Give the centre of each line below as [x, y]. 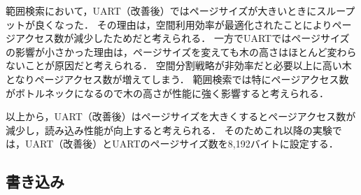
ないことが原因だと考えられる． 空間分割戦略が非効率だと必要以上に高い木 [179, 65]
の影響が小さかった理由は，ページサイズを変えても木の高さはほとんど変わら [181, 51]
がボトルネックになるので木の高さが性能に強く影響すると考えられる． [167, 93]
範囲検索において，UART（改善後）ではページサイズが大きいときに [161, 10]
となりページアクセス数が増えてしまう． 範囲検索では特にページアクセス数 [177, 79]
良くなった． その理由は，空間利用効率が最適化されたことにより [183, 24]
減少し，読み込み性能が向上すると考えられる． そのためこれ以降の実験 [169, 130]
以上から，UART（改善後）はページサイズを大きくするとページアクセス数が [181, 116]
